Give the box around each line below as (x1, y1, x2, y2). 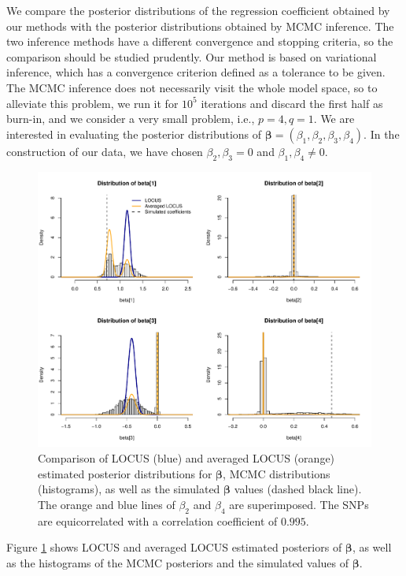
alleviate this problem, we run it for (6, 95, 179, 111)
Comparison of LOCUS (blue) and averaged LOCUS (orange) (38, 449, 335, 466)
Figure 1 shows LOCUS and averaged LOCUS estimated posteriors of (6, 539, 342, 556)
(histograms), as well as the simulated (38, 481, 220, 497)
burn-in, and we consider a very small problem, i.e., (6, 110, 255, 127)
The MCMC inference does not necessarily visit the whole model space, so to (6, 79, 378, 95)
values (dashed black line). (234, 481, 362, 497)
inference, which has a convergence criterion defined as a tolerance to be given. (6, 64, 386, 80)
